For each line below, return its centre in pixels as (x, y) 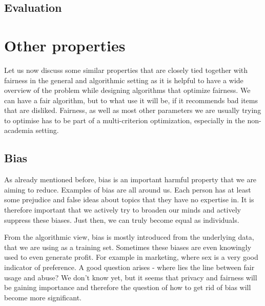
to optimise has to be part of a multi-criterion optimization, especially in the (125, 120)
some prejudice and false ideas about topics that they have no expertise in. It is (129, 199)
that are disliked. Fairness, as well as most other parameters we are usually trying (133, 110)
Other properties (65, 45)
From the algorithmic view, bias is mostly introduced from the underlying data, (129, 237)
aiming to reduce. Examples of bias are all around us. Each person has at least (128, 189)
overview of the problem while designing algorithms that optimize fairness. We (127, 90)
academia (19, 130)
